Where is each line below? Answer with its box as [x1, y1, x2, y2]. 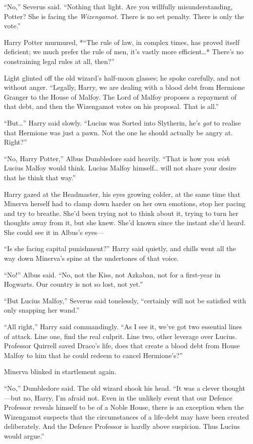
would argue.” [4, 430, 44, 441]
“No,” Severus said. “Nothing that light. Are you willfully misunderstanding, [4, 1, 233, 11]
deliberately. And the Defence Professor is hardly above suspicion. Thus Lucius [4, 421, 240, 431]
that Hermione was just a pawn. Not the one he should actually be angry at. [4, 127, 233, 137]
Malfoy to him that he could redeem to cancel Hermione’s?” [4, 350, 183, 360]
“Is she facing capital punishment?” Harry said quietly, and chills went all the [4, 243, 236, 254]
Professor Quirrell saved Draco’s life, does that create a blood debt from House [4, 340, 240, 351]
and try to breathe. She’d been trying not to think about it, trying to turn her [4, 208, 238, 218]
